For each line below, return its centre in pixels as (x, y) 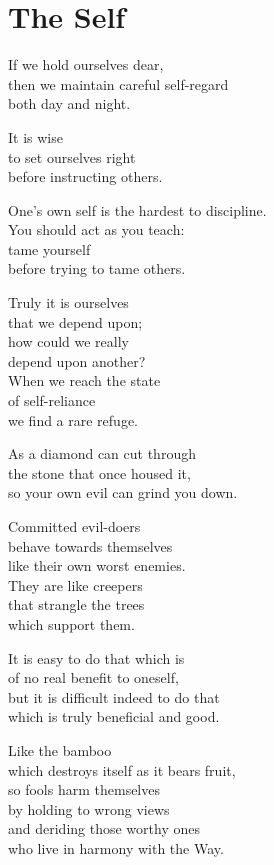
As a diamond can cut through (102, 453)
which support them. (71, 623)
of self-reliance (52, 400)
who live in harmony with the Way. (116, 847)
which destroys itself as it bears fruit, (122, 769)
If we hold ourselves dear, (86, 64)
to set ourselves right (72, 156)
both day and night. (69, 103)
